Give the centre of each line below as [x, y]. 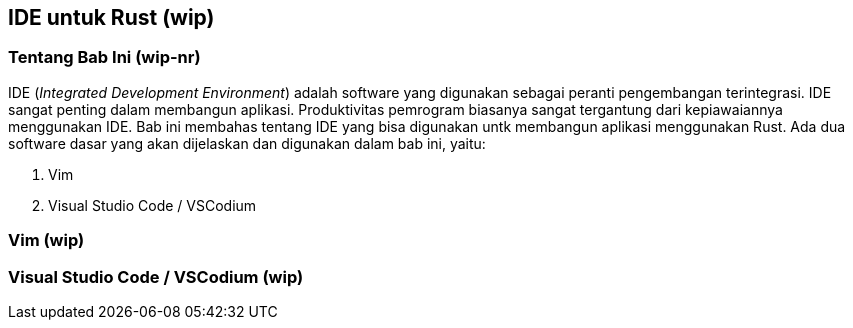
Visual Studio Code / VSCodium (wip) [156, 276]
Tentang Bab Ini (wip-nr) [104, 57]
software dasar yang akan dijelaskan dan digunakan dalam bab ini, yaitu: [247, 143]
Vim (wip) [46, 240]
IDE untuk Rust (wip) [111, 17]
